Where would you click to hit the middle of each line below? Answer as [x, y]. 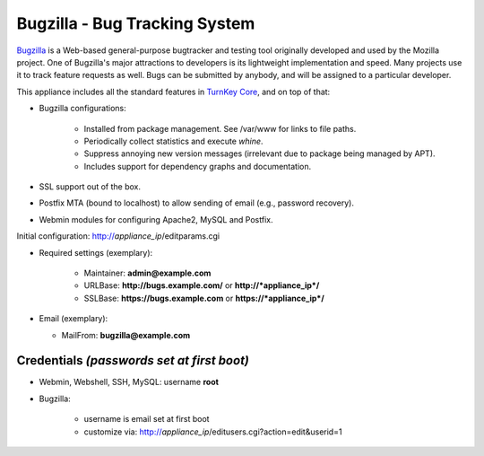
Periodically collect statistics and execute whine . [173, 141]
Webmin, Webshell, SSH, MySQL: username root [129, 382]
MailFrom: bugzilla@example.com [126, 335]
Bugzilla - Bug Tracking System [136, 23]
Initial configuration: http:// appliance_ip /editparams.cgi [118, 236]
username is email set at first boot [147, 419]
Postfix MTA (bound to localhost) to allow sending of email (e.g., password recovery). [196, 203]
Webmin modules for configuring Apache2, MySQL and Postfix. [156, 219]
